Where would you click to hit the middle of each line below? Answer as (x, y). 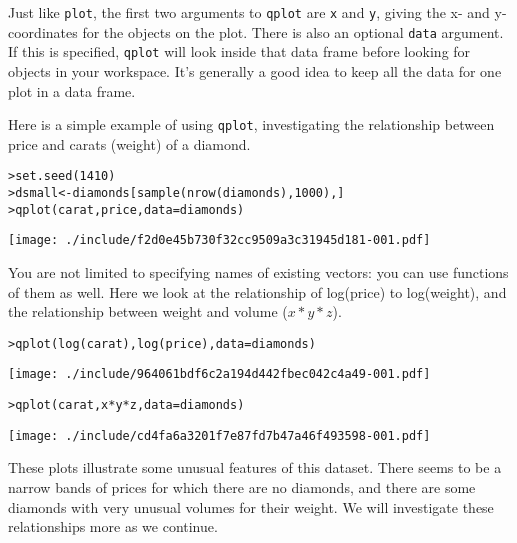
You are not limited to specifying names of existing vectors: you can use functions (258, 272)
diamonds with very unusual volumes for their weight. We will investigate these (251, 506)
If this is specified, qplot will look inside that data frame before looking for (239, 51)
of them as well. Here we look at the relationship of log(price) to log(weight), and (257, 291)
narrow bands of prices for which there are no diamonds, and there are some (242, 487)
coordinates (43, 31)
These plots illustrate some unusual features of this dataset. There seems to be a (255, 467)
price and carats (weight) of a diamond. (129, 143)
